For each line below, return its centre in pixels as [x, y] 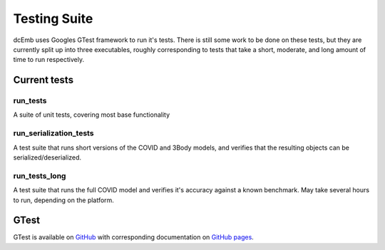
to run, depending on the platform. [63, 200]
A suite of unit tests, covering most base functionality [92, 115]
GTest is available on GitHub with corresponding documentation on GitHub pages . [134, 237]
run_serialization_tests [53, 133]
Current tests [43, 80]
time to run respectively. [49, 60]
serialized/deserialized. [47, 157]
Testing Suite [53, 19]
